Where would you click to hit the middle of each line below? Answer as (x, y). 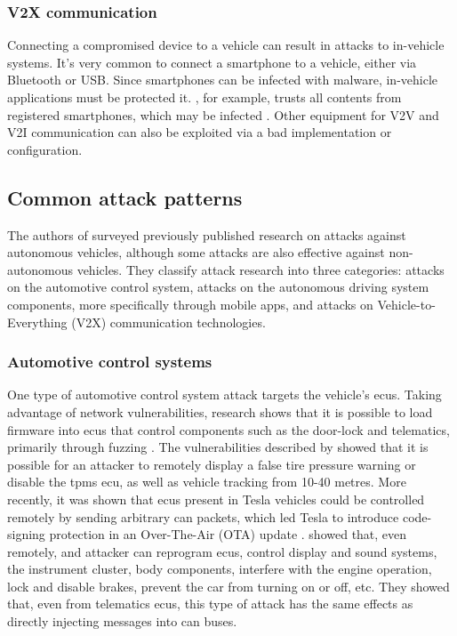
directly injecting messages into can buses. (122, 621)
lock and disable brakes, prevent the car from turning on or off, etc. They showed (228, 586)
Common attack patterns (125, 197)
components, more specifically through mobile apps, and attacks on (190, 304)
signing (26, 534)
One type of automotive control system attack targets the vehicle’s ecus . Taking (224, 394)
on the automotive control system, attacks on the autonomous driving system (218, 287)
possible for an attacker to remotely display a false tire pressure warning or (212, 464)
